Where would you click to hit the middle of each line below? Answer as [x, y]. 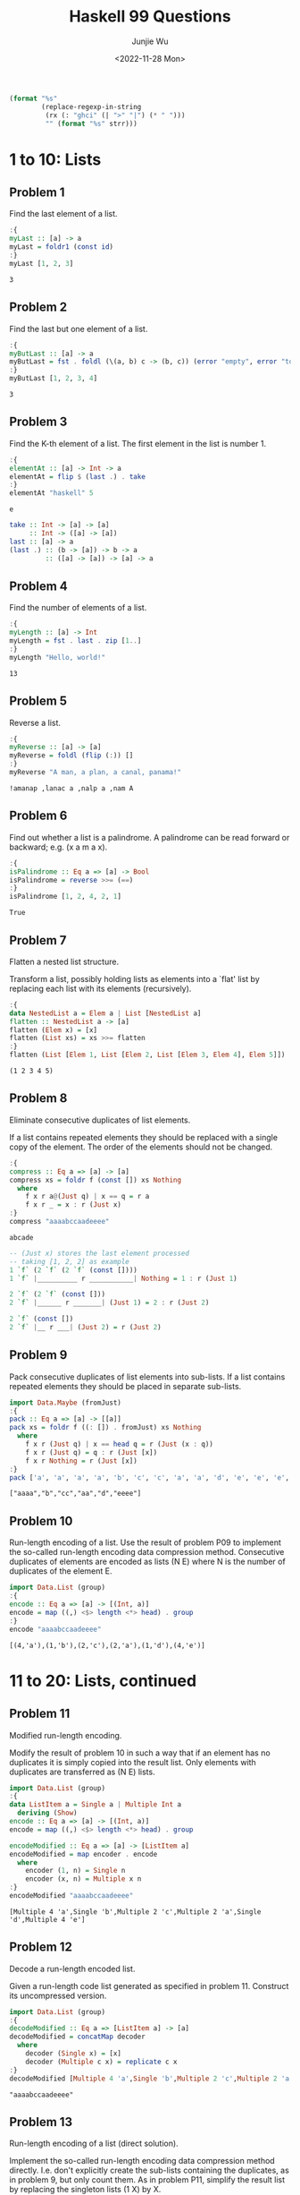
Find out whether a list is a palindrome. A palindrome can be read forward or [150, 837]
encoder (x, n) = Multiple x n [83, 1879]
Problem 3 [38, 422]
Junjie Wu [150, 41]
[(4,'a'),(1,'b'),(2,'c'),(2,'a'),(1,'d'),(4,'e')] [107, 1645]
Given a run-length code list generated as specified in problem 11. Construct [149, 1986]
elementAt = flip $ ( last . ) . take [77, 476]
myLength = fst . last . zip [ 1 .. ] [75, 641]
